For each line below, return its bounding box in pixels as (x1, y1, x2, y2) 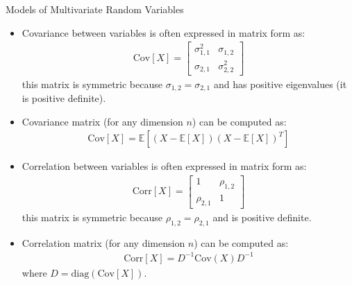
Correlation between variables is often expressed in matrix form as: (22, 159, 307, 173)
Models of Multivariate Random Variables (6, 2, 184, 16)
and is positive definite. (212, 209, 312, 224)
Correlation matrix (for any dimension (22, 235, 185, 250)
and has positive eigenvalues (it (213, 76, 347, 91)
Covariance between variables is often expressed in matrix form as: (22, 25, 305, 40)
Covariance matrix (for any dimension (22, 114, 183, 128)
